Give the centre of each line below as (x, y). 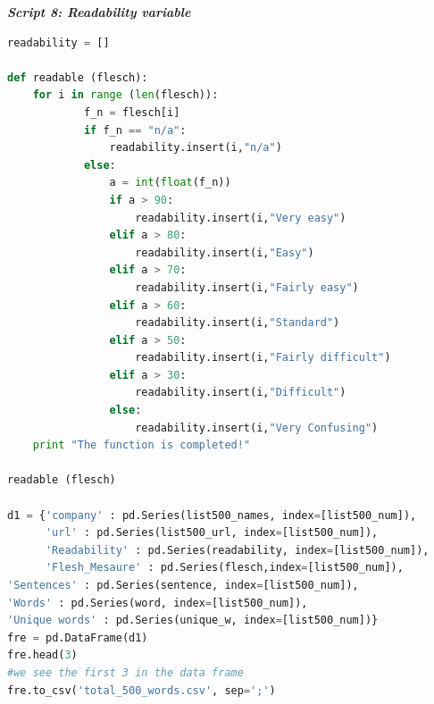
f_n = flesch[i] (132, 112)
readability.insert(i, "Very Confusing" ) (257, 427)
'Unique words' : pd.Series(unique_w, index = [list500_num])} (193, 620)
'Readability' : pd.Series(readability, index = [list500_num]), (237, 550)
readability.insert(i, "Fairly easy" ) (247, 287)
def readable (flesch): (78, 77)
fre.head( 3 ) (42, 655)
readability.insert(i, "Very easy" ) (241, 218)
